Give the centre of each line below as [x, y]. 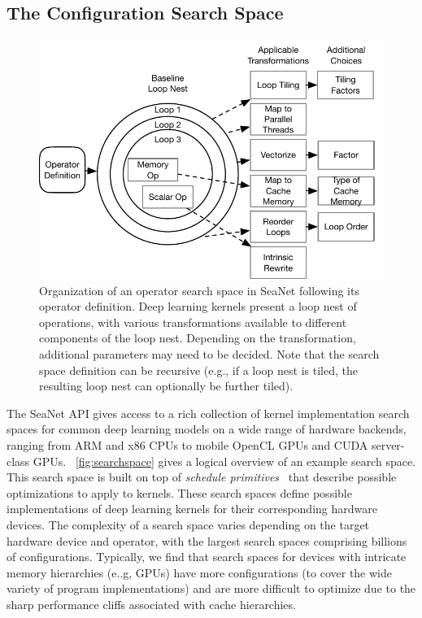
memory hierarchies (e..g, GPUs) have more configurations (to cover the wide [199, 572]
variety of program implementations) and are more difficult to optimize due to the [211, 588]
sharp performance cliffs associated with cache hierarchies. [151, 604]
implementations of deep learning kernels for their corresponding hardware [192, 509]
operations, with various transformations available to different [193, 322]
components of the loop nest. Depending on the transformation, [198, 338]
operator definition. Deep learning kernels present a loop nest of [198, 306]
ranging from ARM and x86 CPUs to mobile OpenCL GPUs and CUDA [187, 444]
